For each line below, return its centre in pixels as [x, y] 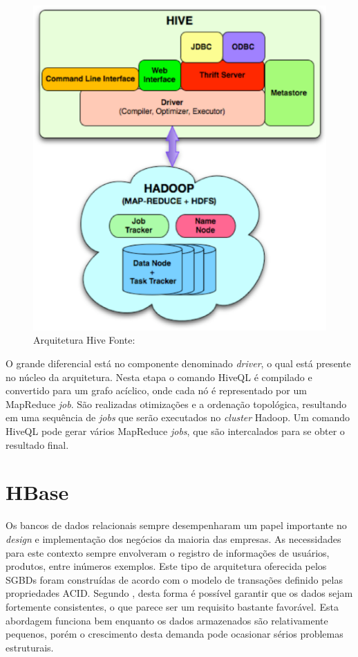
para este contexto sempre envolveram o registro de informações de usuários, [168, 552]
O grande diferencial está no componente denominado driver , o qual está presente [178, 363]
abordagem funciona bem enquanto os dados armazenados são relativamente [167, 620]
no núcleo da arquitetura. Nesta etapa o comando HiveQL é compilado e [159, 377]
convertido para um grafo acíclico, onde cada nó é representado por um [156, 390]
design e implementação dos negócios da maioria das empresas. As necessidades [173, 538]
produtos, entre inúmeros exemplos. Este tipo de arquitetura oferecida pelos [166, 566]
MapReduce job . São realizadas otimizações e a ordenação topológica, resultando [176, 404]
